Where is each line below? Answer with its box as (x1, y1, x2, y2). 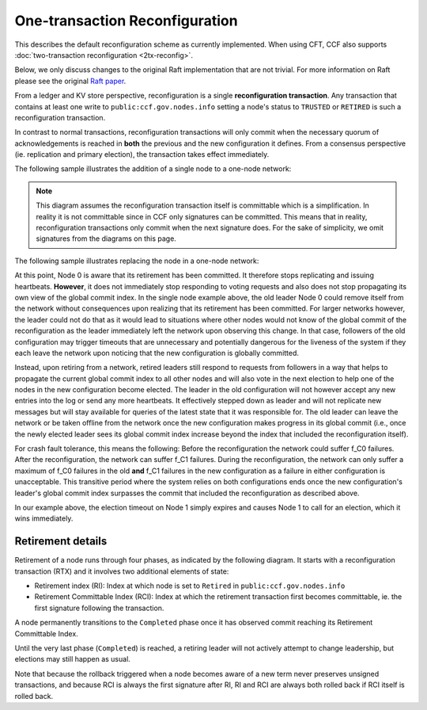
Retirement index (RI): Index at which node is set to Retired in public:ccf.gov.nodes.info (34, 581, 346, 590)
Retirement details (14, 535, 108, 548)
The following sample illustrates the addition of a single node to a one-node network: (14, 164, 292, 174)
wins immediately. (14, 513, 74, 523)
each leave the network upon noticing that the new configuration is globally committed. (14, 348, 300, 357)
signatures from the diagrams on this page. (36, 234, 177, 243)
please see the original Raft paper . (14, 76, 127, 86)
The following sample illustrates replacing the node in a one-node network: (14, 256, 259, 265)
